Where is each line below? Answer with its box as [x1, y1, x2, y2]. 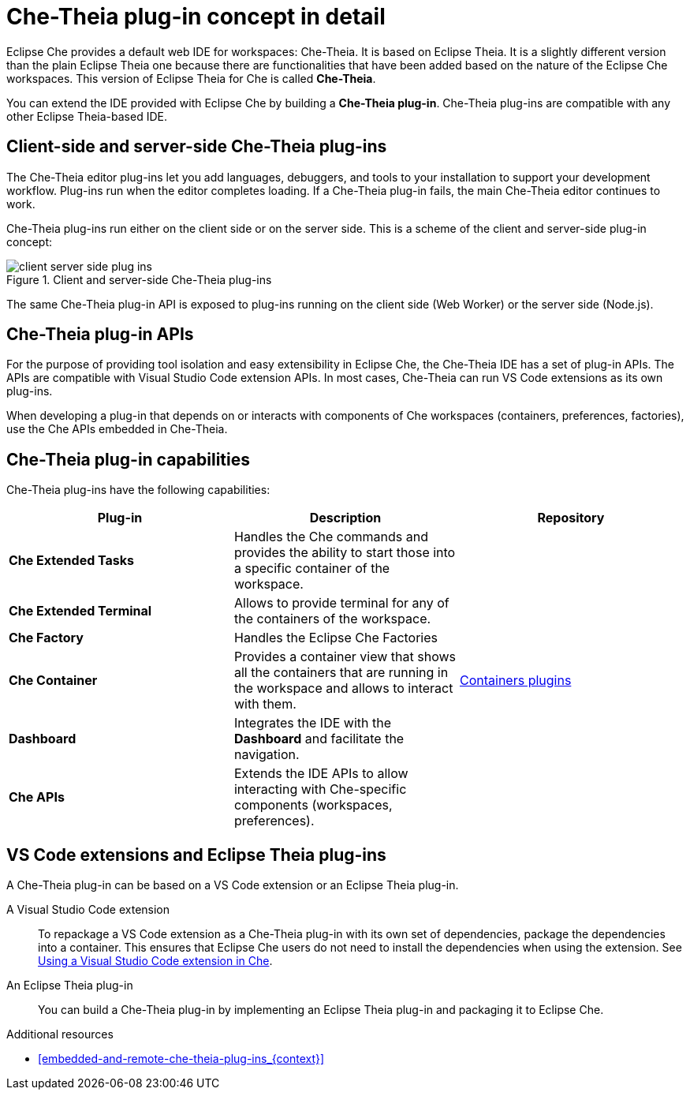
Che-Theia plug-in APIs [6, 324, 194, 345]
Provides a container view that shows [233, 649, 456, 665]
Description [309, 510, 382, 526]
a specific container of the [233, 560, 390, 577]
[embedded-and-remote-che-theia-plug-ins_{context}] [38, 1052, 325, 1066]
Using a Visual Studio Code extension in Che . [38, 954, 273, 968]
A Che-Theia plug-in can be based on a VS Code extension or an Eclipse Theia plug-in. [6, 878, 459, 892]
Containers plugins [459, 672, 572, 689]
